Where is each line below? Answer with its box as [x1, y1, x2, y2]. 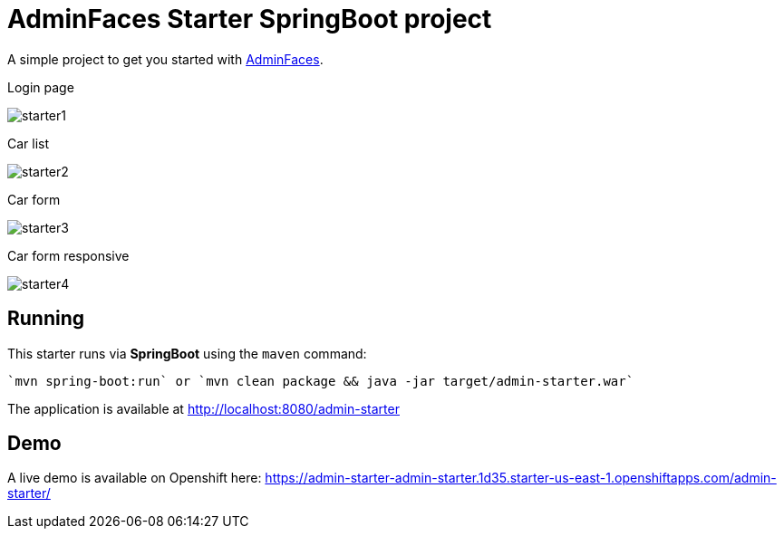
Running [7, 307, 85, 330]
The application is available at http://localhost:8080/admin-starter [7, 400, 400, 416]
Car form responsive [7, 247, 130, 263]
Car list [7, 135, 50, 151]
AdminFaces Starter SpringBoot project [7, 4, 492, 34]
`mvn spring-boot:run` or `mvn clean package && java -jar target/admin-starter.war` [7, 373, 634, 388]
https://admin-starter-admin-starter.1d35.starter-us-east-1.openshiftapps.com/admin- [265, 470, 777, 486]
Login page [7, 79, 74, 95]
